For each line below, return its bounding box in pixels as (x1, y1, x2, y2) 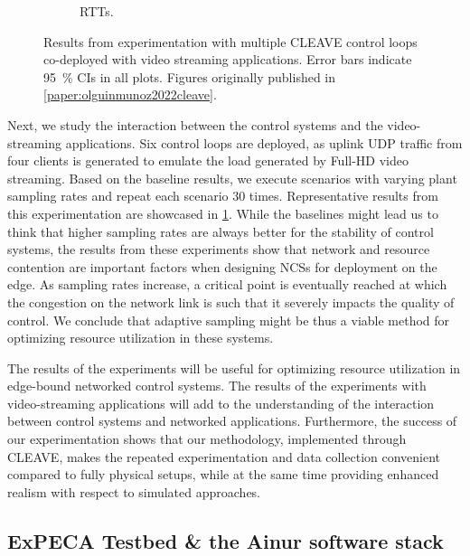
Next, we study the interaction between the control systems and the (7, 115, 383, 134)
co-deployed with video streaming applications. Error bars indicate (43, 50, 412, 69)
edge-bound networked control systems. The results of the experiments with (7, 376, 427, 395)
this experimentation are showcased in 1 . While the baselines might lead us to (7, 203, 438, 222)
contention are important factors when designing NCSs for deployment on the (7, 257, 437, 276)
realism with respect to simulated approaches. (7, 482, 261, 501)
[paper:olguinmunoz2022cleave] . (43, 85, 217, 104)
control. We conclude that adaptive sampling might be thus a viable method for (7, 310, 450, 329)
